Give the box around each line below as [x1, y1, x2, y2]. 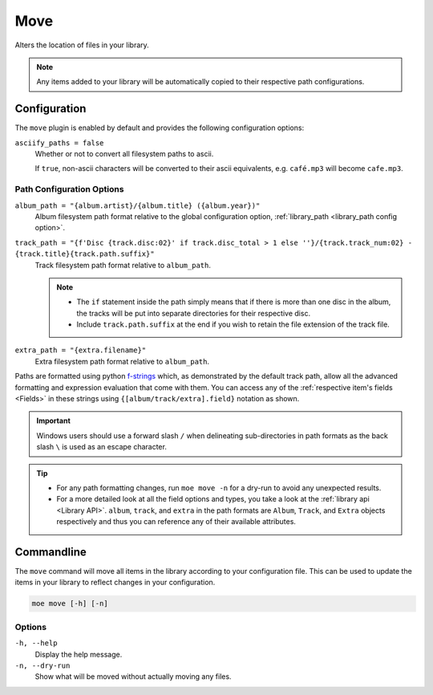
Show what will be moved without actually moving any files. [34, 672, 232, 681]
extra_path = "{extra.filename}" [14, 346, 147, 355]
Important [36, 416, 71, 425]
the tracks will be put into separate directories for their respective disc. [76, 308, 311, 318]
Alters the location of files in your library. [14, 40, 150, 50]
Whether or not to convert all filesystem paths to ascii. [34, 149, 214, 159]
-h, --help [14, 639, 58, 648]
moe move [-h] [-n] [31, 599, 108, 608]
